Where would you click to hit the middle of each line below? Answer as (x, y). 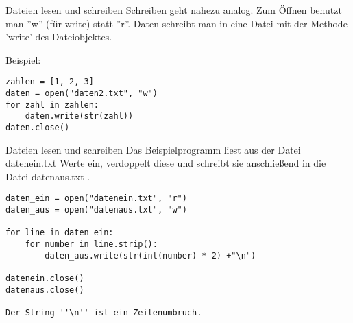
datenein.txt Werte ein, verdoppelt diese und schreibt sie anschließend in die (166, 163)
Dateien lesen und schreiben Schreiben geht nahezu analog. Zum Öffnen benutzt (174, 10)
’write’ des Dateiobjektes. (59, 37)
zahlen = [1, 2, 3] (50, 82)
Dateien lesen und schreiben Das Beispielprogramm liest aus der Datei (153, 149)
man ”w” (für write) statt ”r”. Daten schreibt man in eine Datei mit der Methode (176, 23)
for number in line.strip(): (91, 244)
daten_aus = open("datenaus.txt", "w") (96, 210)
